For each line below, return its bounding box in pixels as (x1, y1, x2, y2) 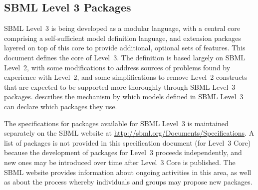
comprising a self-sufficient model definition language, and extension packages (4, 32, 241, 43)
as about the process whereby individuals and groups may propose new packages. (4, 177, 253, 187)
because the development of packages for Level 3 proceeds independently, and (4, 147, 242, 158)
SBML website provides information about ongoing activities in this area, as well (4, 167, 252, 177)
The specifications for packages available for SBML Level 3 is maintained (4, 118, 229, 128)
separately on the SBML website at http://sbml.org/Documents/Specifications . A (4, 128, 255, 138)
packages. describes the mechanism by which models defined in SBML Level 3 (4, 91, 244, 102)
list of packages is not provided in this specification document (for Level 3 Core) (4, 137, 251, 148)
